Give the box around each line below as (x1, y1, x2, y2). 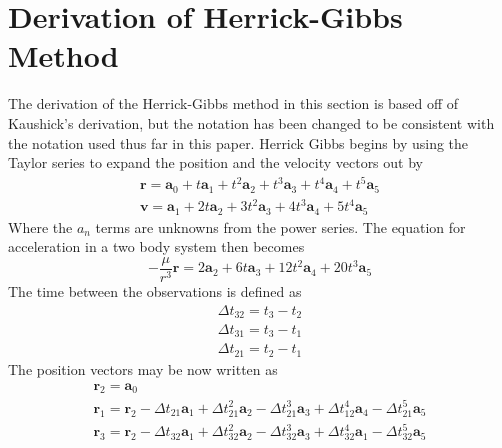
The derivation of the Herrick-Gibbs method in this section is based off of (8, 93, 459, 114)
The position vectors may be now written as (8, 358, 278, 379)
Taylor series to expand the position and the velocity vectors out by (8, 152, 423, 173)
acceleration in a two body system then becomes (8, 236, 305, 257)
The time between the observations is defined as (8, 280, 302, 301)
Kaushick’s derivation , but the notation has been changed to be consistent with (8, 112, 495, 133)
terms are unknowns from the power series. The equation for (95, 216, 466, 237)
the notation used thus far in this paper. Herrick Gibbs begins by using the (8, 132, 469, 153)
